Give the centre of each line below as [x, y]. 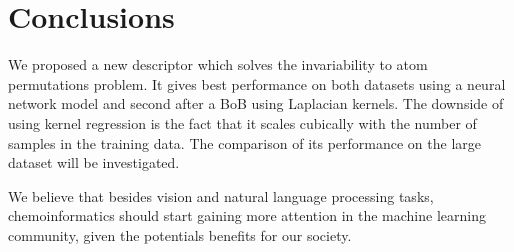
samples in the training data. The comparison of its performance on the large [245, 142]
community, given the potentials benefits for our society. [180, 234]
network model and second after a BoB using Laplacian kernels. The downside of [256, 103]
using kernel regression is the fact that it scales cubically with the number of [242, 122]
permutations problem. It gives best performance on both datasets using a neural [257, 83]
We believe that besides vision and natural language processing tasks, [221, 195]
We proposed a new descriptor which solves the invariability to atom [218, 64]
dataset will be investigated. [94, 162]
